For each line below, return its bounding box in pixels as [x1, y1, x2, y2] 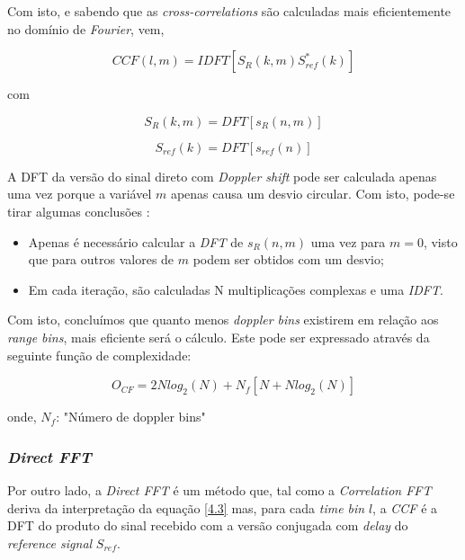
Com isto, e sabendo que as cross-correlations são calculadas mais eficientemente [7, 2, 452, 20]
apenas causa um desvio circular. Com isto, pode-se [170, 184, 455, 203]
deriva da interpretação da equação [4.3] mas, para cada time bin [7, 498, 365, 517]
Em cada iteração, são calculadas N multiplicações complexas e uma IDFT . [28, 280, 443, 298]
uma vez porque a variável [7, 184, 152, 203]
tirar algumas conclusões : [7, 201, 150, 220]
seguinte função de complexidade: [7, 345, 192, 364]
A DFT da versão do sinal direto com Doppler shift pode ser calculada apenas [7, 166, 437, 185]
